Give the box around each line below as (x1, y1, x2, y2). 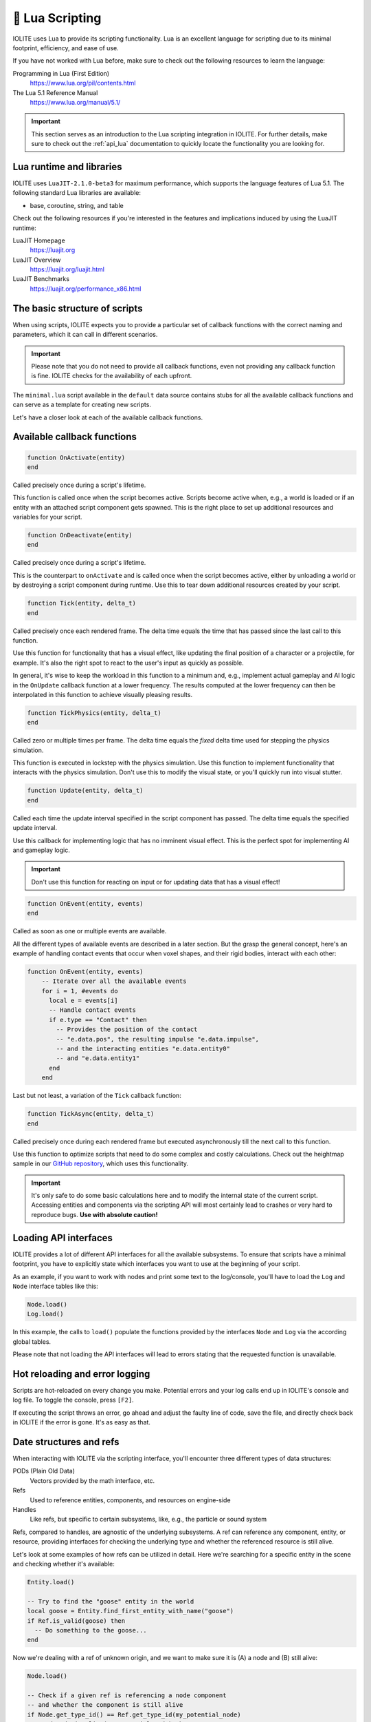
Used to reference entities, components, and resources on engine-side (30, 1495, 231, 1504)
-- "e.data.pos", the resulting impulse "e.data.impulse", (56, 1035, 260, 1043)
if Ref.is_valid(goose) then (27, 1617, 126, 1625)
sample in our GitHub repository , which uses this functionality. (12, 1159, 189, 1168)
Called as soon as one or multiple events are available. (12, 927, 167, 935)
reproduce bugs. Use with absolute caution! (31, 1210, 158, 1218)
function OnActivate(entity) (27, 453, 126, 461)
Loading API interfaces (12, 1232, 113, 1243)
